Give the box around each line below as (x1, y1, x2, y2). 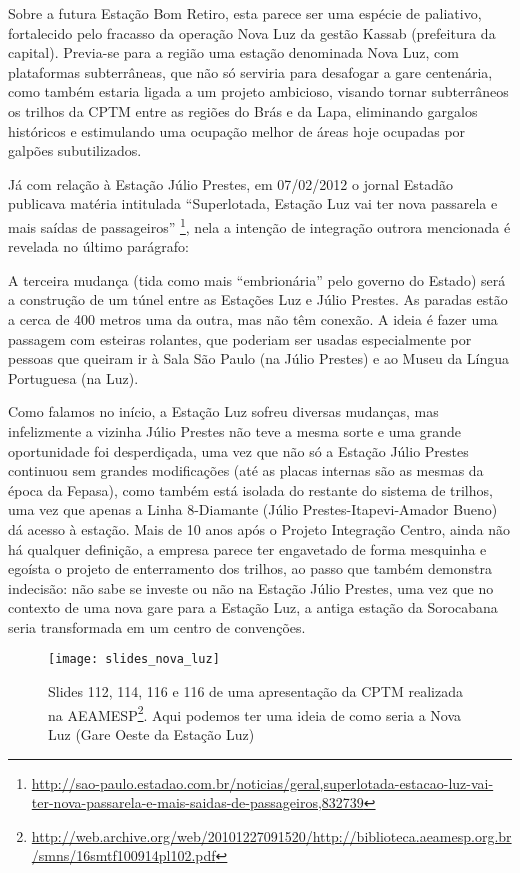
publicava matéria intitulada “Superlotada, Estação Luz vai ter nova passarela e (8, 193, 498, 214)
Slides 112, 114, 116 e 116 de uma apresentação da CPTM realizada (48, 681, 463, 702)
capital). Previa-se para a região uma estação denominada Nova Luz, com (8, 42, 459, 63)
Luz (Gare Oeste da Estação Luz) (48, 723, 255, 744)
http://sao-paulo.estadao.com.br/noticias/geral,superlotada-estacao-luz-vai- (31, 772, 494, 793)
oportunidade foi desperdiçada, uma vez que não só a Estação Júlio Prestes (8, 440, 469, 461)
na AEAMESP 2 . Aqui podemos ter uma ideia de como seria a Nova (48, 701, 462, 725)
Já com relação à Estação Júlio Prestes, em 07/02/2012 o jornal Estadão (8, 173, 454, 194)
